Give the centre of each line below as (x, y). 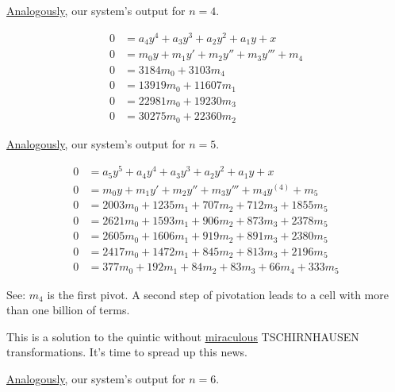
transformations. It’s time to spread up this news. (127, 352)
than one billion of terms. (68, 310)
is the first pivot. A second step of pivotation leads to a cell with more (218, 294)
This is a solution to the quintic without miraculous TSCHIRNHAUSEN (183, 336)
